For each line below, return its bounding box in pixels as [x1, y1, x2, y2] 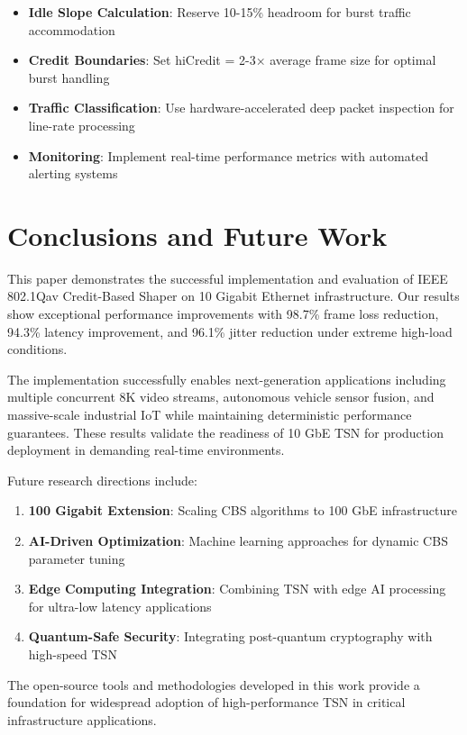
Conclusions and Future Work [7, 216, 388, 253]
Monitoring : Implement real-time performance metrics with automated [28, 146, 429, 165]
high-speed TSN [28, 644, 117, 663]
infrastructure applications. [7, 710, 157, 729]
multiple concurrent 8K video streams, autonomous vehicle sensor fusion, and [7, 387, 435, 406]
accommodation [28, 20, 115, 39]
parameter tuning [28, 549, 125, 567]
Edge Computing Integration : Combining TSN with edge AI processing [28, 579, 446, 598]
